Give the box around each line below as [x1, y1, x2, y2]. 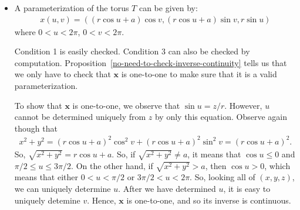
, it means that [187, 147, 241, 160]
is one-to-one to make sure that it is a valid [121, 68, 277, 80]
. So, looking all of [190, 171, 255, 183]
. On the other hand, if [71, 159, 153, 171]
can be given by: [139, 2, 198, 13]
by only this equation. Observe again [154, 111, 287, 123]
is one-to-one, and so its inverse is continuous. [126, 194, 291, 206]
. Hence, [87, 194, 116, 206]
